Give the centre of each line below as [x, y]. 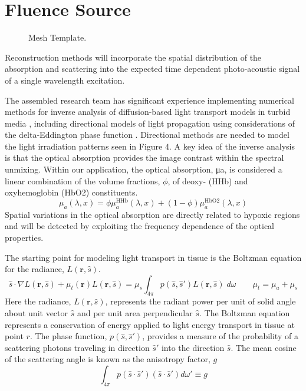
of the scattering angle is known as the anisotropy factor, [108, 359]
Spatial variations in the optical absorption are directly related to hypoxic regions [152, 214]
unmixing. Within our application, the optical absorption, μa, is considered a [144, 169]
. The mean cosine [264, 347]
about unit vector [37, 313]
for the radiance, [34, 269]
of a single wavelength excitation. [65, 80]
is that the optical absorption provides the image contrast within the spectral [144, 158]
